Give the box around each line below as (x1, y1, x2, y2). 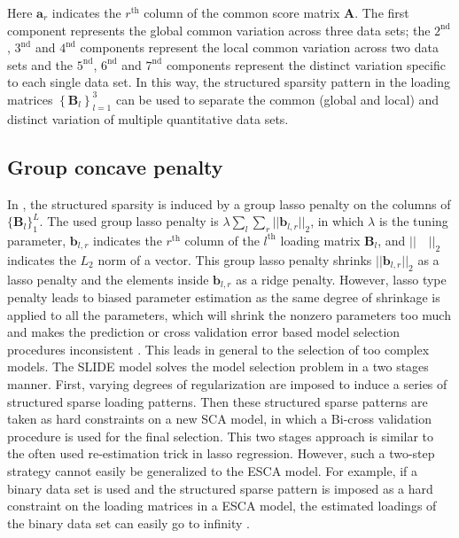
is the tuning (378, 212, 448, 230)
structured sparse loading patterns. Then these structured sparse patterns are (7, 392, 428, 410)
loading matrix (280, 230, 361, 249)
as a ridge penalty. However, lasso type (236, 269, 447, 288)
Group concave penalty (7, 152, 223, 180)
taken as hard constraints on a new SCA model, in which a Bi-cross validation (7, 409, 432, 428)
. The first (354, 4, 409, 21)
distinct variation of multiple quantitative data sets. (7, 109, 289, 128)
